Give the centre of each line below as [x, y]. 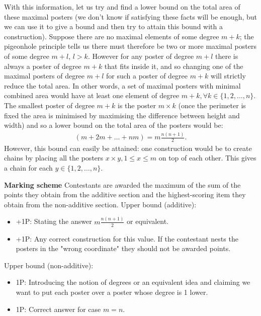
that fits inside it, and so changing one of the [174, 66]
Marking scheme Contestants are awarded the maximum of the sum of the [122, 184]
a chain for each [28, 168]
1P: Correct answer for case [58, 309]
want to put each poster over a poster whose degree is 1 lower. [112, 292]
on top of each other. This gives [207, 158]
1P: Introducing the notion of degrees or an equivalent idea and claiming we [133, 282]
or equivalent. [148, 221]
